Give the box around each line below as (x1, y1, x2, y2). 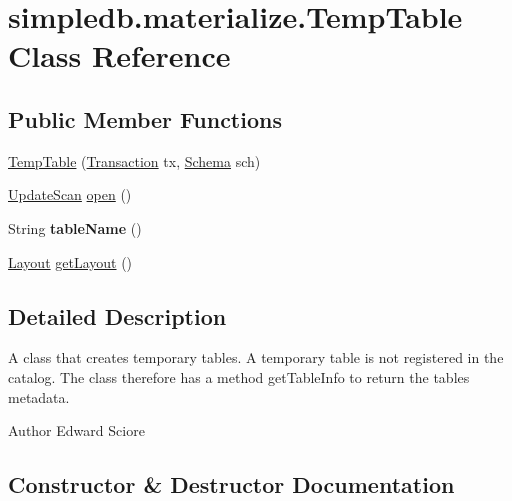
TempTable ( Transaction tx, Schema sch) (8, 150, 261, 171)
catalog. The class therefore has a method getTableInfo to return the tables (8, 366, 470, 387)
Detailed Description (8, 300, 227, 331)
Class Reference (8, 35, 231, 76)
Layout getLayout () (8, 251, 133, 272)
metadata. (8, 386, 70, 407)
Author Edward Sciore (8, 420, 145, 441)
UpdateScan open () (8, 184, 132, 205)
